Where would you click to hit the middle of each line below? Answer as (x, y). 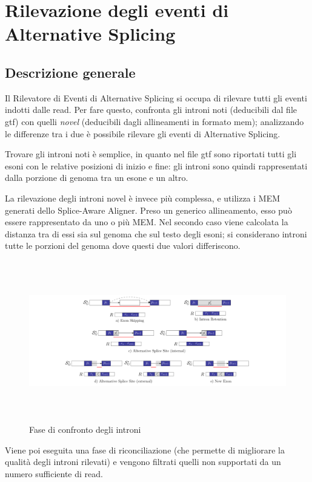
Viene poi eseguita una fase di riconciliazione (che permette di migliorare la (145, 450)
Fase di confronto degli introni (85, 429)
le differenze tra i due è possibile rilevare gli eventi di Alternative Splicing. (143, 133)
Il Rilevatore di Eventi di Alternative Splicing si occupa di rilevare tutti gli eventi (156, 97)
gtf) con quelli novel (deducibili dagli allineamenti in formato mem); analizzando (154, 121)
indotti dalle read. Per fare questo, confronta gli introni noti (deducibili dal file (151, 110)
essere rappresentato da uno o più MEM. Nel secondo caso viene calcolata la (147, 222)
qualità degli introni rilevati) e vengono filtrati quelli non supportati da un (143, 462)
